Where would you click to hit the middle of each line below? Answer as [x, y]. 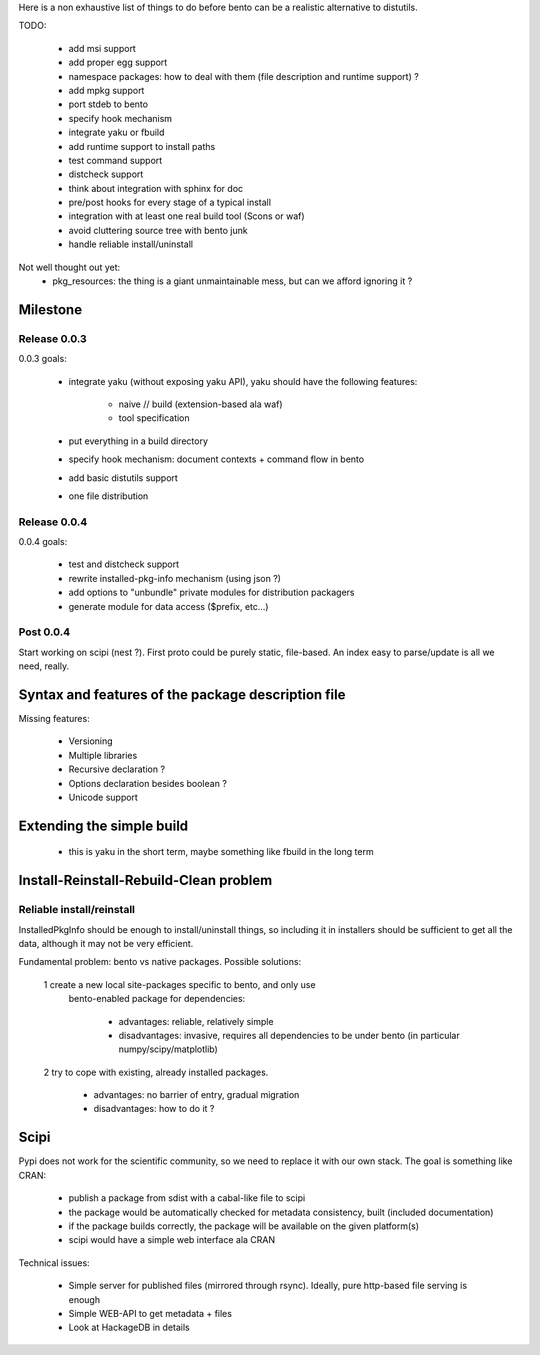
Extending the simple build [103, 825]
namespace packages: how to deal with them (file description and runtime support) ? [243, 76]
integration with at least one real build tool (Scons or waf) [186, 216]
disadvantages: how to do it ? [154, 1109]
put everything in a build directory [138, 441]
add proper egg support [118, 62]
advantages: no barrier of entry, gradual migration [196, 1095]
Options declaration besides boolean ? [147, 783]
